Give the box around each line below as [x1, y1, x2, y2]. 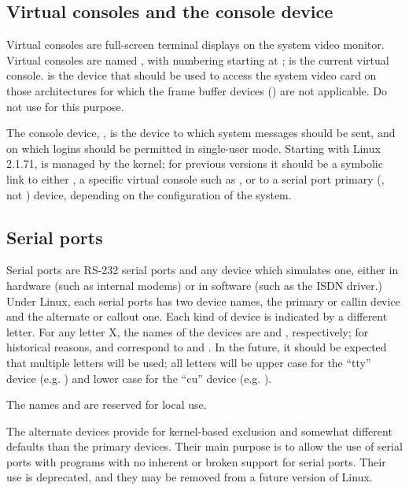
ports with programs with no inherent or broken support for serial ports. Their [6, 453, 386, 470]
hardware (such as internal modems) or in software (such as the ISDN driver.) [6, 277, 383, 293]
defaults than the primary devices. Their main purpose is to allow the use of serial [6, 438, 403, 455]
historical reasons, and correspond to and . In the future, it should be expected [6, 339, 387, 355]
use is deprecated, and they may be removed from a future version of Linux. [6, 469, 373, 485]
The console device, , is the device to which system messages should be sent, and [6, 124, 396, 141]
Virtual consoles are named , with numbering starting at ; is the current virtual [6, 51, 389, 68]
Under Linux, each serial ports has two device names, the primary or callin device [6, 292, 400, 309]
